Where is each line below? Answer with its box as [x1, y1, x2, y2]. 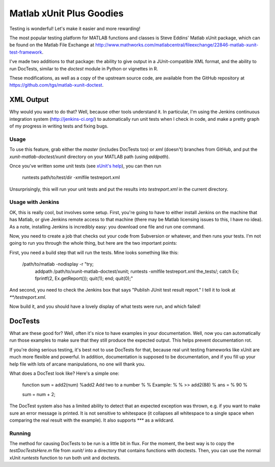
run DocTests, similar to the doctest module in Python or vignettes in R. [9, 65, 158, 71]
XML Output [9, 95, 49, 104]
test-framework [9, 49, 42, 55]
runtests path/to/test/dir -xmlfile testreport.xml [22, 174, 120, 180]
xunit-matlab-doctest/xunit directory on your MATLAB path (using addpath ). [9, 153, 170, 160]
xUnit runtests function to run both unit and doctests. [9, 454, 121, 461]
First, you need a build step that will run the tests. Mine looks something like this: [9, 249, 179, 255]
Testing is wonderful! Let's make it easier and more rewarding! [9, 25, 141, 32]
